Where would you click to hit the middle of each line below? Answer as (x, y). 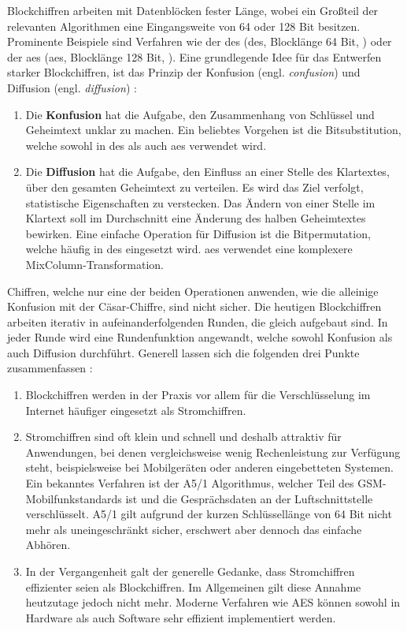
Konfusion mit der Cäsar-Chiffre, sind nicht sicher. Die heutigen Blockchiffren (194, 306)
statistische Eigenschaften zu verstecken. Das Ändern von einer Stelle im (200, 202)
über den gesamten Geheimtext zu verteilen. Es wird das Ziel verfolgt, (194, 187)
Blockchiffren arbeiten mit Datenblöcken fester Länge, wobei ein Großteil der (193, 10)
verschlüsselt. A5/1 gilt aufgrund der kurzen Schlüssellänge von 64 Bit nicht (209, 514)
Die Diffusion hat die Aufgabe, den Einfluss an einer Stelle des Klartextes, (207, 172)
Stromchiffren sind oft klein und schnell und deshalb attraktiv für (183, 437)
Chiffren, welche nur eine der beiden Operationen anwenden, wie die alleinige (193, 291)
